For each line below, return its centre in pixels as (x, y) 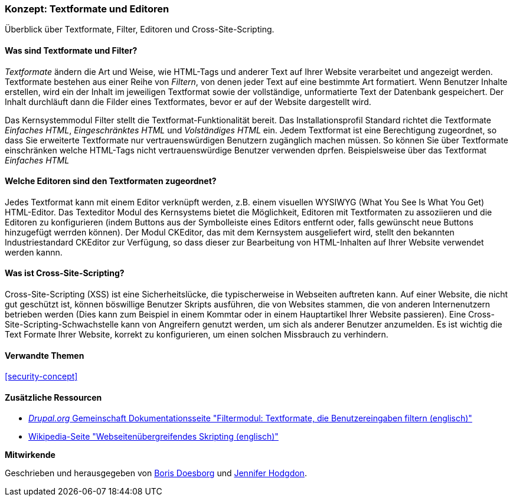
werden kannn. (34, 252)
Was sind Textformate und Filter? (71, 50)
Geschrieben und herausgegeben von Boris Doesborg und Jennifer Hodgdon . (156, 473)
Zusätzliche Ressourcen (53, 397)
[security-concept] (41, 376)
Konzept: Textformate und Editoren (87, 9)
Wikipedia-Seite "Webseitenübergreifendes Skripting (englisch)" (153, 437)
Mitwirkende (30, 455)
